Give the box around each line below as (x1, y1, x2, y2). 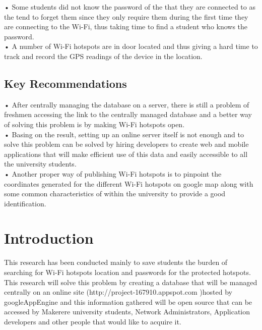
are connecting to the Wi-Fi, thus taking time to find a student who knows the (4, 21, 248, 32)
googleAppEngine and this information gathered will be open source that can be (4, 296, 252, 307)
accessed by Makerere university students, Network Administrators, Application (4, 306, 250, 317)
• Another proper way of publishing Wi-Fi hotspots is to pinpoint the (4, 168, 222, 179)
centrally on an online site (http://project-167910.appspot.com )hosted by (4, 287, 233, 297)
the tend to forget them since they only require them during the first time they (4, 11, 248, 22)
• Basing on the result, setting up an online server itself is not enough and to (4, 129, 244, 139)
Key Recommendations (4, 75, 127, 91)
